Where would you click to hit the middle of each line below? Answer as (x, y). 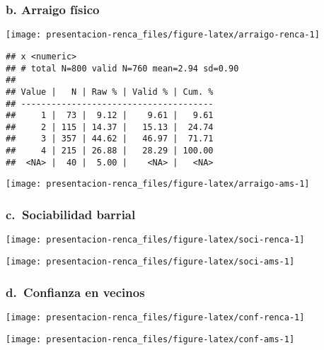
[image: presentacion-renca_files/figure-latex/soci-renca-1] (155, 240)
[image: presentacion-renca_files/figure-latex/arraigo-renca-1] (163, 35)
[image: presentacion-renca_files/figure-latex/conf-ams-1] (150, 339)
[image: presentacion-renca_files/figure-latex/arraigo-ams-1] (158, 184)
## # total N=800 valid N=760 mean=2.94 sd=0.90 (122, 68)
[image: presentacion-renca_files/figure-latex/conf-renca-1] (155, 317)
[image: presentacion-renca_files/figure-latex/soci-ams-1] (150, 261)
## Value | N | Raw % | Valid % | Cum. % (110, 92)
